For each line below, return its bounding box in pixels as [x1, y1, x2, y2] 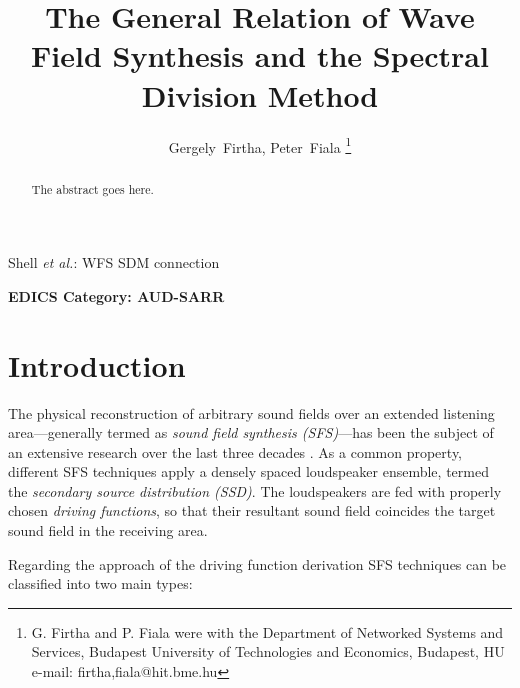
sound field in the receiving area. [8, 520, 208, 541]
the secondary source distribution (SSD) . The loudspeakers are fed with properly [8, 480, 502, 501]
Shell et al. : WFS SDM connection [8, 252, 220, 273]
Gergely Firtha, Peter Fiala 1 [168, 133, 352, 157]
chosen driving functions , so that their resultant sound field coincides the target [8, 500, 496, 521]
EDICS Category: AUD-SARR [8, 285, 225, 306]
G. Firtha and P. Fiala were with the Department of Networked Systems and [31, 621, 504, 642]
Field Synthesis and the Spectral [31, 35, 489, 76]
